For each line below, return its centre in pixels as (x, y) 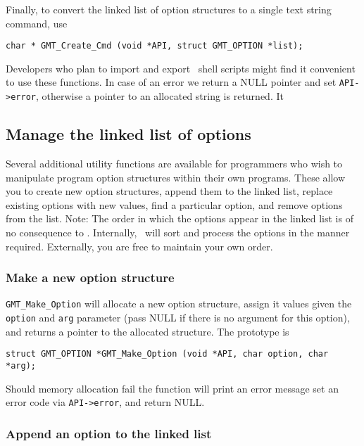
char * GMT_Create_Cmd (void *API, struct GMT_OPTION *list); (155, 46)
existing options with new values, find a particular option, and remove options (174, 204)
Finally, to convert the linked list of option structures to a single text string (169, 9)
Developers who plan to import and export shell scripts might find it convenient (181, 68)
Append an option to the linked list (109, 433)
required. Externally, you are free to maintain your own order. (139, 246)
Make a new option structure (90, 278)
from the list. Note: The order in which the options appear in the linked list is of (180, 218)
